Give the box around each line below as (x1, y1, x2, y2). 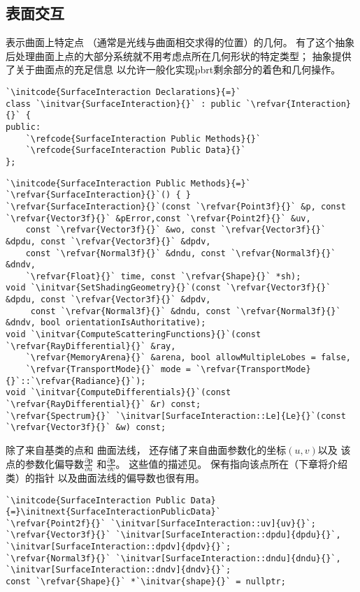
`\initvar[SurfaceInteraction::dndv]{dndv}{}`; (6, 565, 231, 575)
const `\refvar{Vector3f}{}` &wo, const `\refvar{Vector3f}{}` (25, 225, 326, 235)
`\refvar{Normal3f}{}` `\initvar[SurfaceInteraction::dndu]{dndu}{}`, (6, 553, 341, 563)
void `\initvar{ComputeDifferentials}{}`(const (6, 387, 231, 398)
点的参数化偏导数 (6, 456, 84, 471)
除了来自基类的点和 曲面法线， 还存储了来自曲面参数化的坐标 (6, 443, 287, 457)
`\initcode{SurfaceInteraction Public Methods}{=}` (6, 178, 251, 188)
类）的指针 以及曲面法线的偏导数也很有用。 (6, 470, 205, 484)
